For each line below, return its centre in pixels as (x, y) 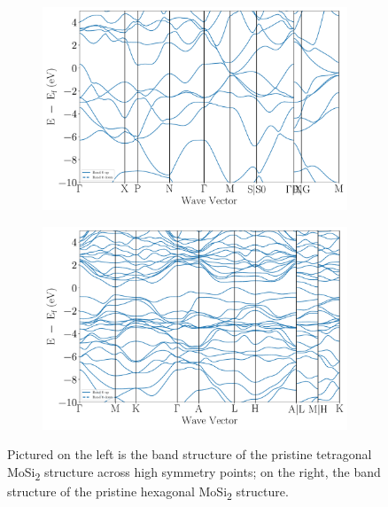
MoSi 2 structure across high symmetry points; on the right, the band (194, 473)
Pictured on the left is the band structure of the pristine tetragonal (190, 454)
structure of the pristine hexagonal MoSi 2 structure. (148, 492)
